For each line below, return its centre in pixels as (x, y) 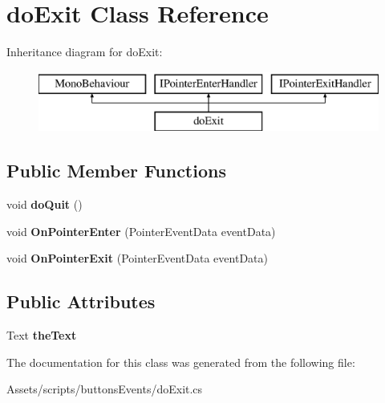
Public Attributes (81, 301)
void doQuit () (45, 204)
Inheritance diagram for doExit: (85, 52)
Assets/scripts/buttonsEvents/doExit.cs (105, 389)
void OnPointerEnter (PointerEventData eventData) (141, 231)
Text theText (42, 335)
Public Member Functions (116, 171)
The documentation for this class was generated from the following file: (181, 362)
